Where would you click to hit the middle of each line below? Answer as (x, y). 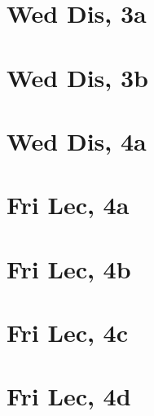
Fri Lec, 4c (68, 333)
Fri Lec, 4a (68, 205)
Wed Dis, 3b (77, 77)
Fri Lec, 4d (69, 396)
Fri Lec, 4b (69, 268)
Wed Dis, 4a (77, 140)
